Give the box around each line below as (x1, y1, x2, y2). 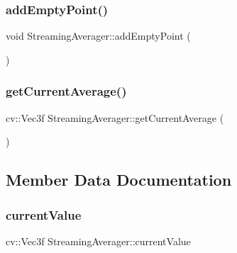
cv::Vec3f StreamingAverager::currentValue (6, 233, 191, 248)
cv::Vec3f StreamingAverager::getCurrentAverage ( (6, 110, 224, 125)
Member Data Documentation (6, 169, 232, 191)
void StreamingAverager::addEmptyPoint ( (6, 28, 191, 43)
